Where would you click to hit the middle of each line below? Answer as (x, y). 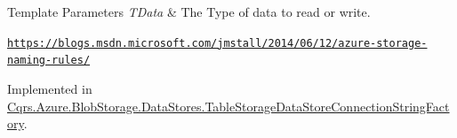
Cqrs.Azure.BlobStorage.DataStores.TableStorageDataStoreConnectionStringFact (228, 106)
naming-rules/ (49, 61)
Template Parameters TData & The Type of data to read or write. (189, 11)
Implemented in (50, 88)
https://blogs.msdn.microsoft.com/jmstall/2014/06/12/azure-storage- (217, 43)
